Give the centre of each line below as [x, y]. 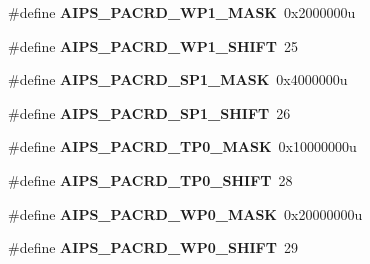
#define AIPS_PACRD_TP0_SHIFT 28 [150, 179]
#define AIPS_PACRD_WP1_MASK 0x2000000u [182, 12]
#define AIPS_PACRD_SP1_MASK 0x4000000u [178, 79]
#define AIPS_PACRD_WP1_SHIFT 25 [153, 45]
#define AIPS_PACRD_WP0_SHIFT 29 [153, 247]
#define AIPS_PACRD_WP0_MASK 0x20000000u [185, 213]
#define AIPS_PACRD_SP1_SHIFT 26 [149, 112]
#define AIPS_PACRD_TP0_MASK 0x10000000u [182, 146]
